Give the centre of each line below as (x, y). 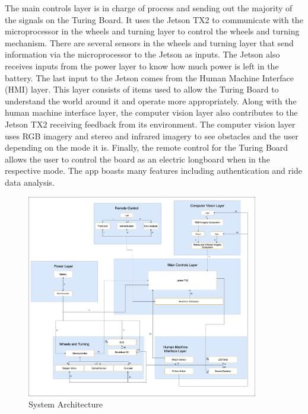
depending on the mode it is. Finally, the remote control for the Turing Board (147, 147)
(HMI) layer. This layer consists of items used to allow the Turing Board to (142, 89)
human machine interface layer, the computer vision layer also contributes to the (151, 112)
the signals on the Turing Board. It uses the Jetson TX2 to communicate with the (154, 19)
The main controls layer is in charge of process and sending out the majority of (149, 8)
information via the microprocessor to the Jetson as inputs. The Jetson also (142, 54)
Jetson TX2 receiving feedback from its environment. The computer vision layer (150, 124)
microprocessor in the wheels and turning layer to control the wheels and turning (152, 31)
